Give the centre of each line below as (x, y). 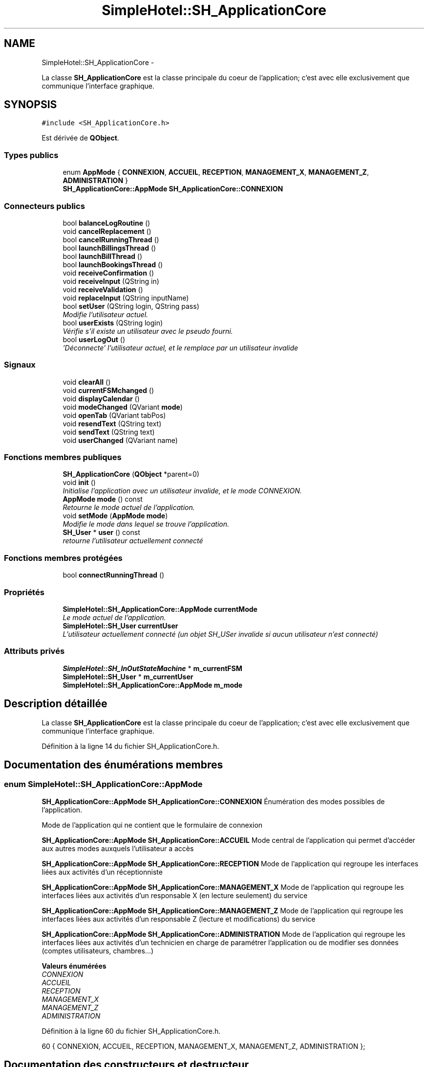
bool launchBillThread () (103, 256)
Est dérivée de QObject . (80, 138)
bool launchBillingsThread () (109, 248)
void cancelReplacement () (107, 231)
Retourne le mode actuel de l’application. (129, 508)
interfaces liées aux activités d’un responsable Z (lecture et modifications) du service (179, 919)
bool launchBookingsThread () (113, 264)
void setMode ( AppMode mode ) (115, 516)
